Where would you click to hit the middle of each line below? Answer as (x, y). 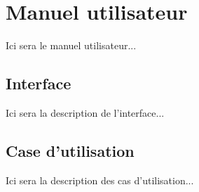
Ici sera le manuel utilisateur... (71, 45)
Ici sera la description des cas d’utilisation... (100, 180)
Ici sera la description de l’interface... (85, 112)
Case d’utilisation (70, 150)
